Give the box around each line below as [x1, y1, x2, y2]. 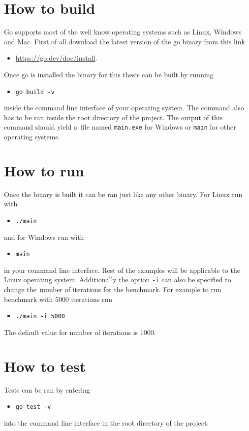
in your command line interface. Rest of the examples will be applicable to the [4, 265, 240, 275]
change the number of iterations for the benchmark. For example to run [4, 284, 221, 295]
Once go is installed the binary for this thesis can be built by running [4, 69, 214, 79]
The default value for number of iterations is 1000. [4, 327, 156, 337]
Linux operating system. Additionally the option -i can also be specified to [4, 274, 231, 285]
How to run [4, 160, 84, 180]
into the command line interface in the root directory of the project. [4, 417, 209, 428]
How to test [4, 356, 86, 376]
